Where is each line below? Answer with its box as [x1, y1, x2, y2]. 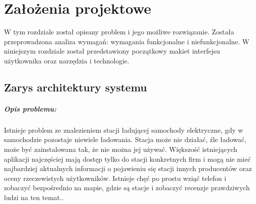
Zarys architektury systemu [4, 79, 147, 94]
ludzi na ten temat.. [4, 192, 64, 202]
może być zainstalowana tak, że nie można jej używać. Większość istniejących [4, 144, 237, 154]
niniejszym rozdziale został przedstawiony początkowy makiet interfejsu [4, 46, 220, 56]
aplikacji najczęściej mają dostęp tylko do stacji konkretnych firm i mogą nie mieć [4, 153, 251, 164]
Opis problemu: [4, 103, 57, 114]
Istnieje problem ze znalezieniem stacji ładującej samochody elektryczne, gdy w [4, 124, 243, 135]
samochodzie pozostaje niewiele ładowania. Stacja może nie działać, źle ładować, [4, 134, 247, 145]
